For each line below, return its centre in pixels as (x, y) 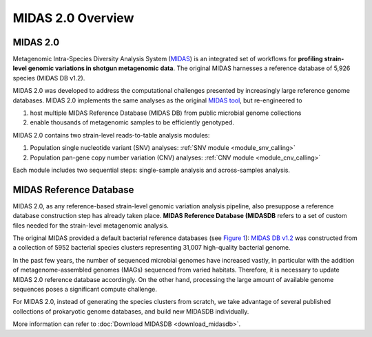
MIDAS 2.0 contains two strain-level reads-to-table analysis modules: (111, 135)
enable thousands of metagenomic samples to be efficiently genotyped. (132, 122)
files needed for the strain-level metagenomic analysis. (91, 225)
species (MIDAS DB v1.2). (49, 78)
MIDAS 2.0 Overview (73, 18)
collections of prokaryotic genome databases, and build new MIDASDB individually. (131, 311)
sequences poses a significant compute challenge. (85, 289)
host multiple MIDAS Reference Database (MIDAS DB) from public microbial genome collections (166, 113)
